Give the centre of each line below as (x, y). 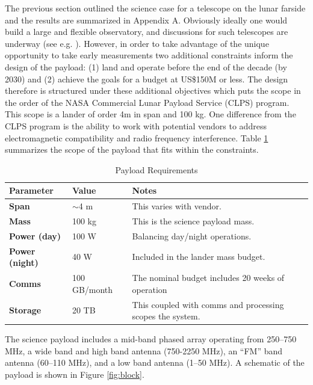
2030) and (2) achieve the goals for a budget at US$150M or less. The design (147, 79)
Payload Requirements (156, 169)
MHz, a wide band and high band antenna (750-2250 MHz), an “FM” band (144, 350)
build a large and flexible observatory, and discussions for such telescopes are (147, 32)
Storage (25, 310)
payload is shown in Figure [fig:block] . (75, 374)
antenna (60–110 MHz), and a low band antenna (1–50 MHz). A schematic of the (155, 362)
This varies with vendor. (177, 206)
